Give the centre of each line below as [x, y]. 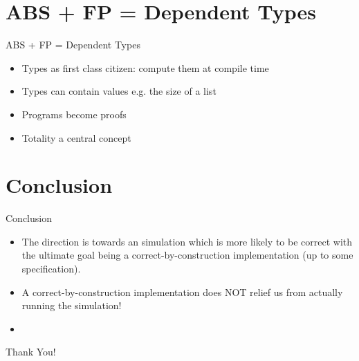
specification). [51, 268]
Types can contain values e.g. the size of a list [119, 91]
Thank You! [31, 352]
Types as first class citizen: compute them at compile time [145, 67]
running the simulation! [72, 305]
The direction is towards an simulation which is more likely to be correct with [187, 241]
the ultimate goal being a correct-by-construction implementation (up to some [187, 255]
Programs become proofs [74, 114]
